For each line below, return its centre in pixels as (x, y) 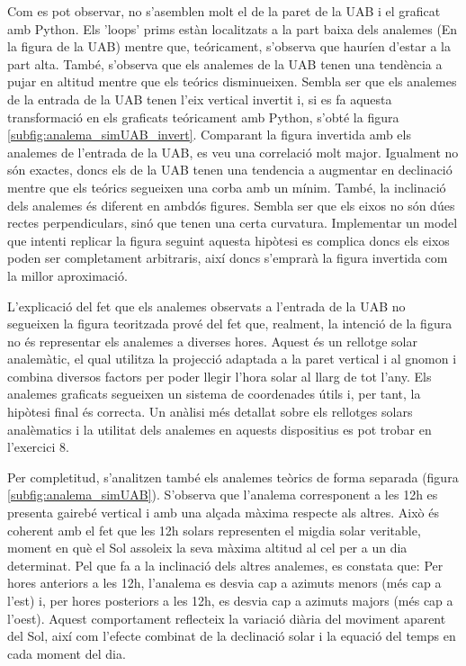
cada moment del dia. (67, 653)
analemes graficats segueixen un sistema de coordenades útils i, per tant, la (214, 394)
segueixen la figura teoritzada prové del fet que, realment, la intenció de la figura (230, 324)
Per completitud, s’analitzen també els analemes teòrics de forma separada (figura (233, 477)
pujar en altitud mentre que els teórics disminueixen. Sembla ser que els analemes (232, 81)
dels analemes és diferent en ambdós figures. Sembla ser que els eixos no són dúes (231, 205)
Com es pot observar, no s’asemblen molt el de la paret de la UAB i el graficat (224, 11)
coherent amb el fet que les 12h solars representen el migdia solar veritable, (214, 530)
